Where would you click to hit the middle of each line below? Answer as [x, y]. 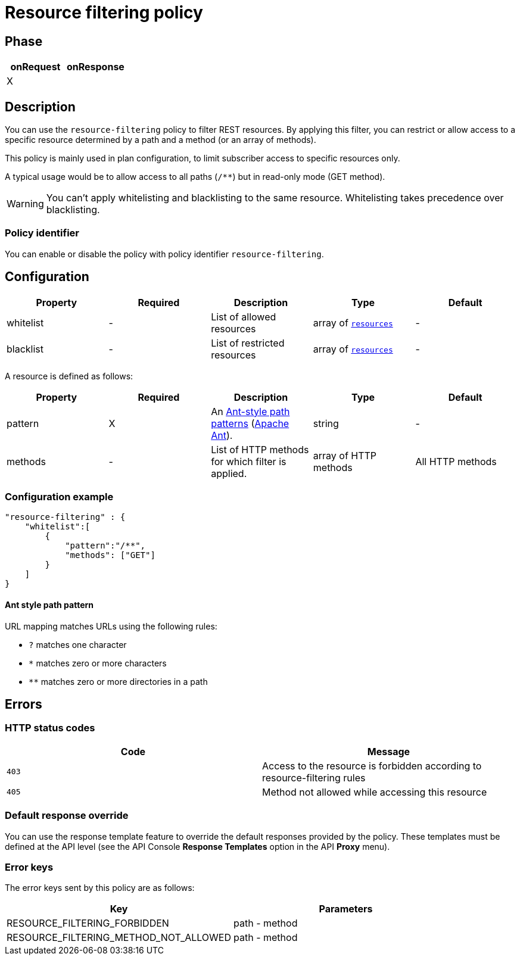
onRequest [35, 67]
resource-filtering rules [314, 777]
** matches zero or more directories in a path [118, 681]
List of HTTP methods [260, 449]
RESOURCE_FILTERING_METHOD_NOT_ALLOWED [119, 938]
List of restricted [248, 343]
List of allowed [244, 317]
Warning [25, 204]
